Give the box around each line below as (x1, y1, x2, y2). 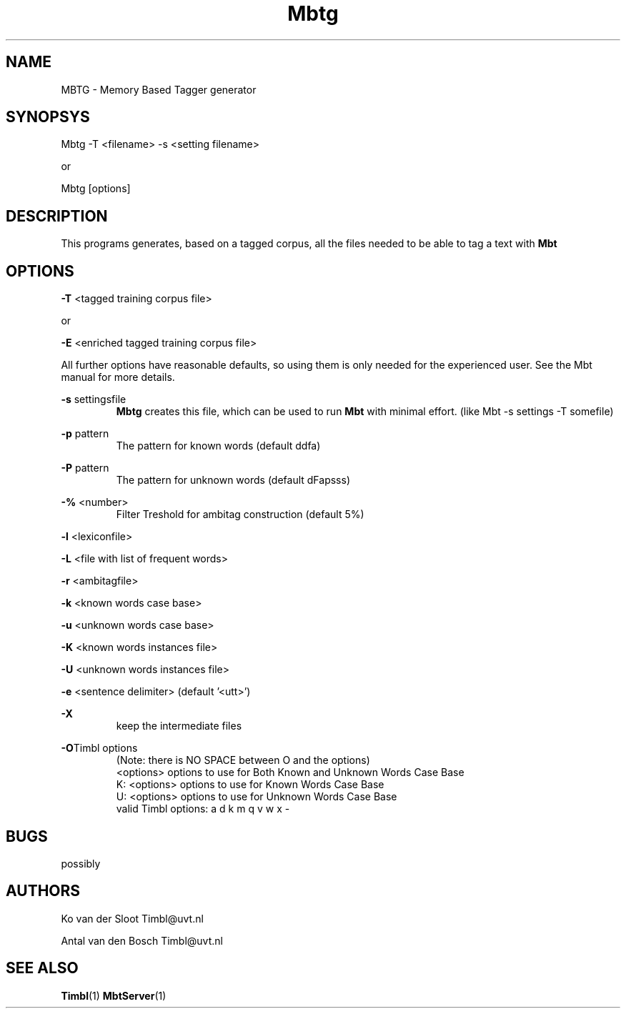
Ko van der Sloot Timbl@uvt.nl (61, 912, 204, 925)
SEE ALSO (6, 959, 79, 978)
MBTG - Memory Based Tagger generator (61, 83, 257, 96)
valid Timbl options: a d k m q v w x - (116, 802, 290, 815)
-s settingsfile (61, 393, 126, 406)
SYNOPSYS (6, 108, 90, 126)
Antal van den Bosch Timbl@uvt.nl (61, 934, 223, 947)
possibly (61, 857, 101, 870)
